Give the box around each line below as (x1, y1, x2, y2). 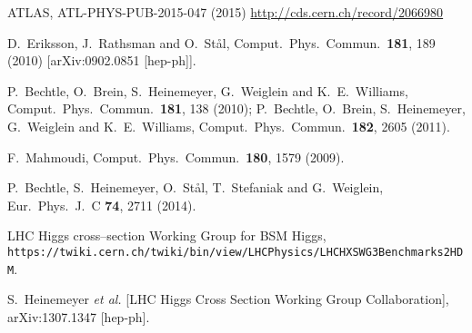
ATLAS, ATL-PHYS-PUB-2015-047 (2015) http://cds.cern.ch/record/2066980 (7, 3, 444, 21)
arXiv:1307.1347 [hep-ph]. (7, 307, 150, 326)
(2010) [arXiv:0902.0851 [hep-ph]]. (7, 51, 196, 70)
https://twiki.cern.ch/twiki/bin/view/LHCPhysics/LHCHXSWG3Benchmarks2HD (7, 245, 464, 259)
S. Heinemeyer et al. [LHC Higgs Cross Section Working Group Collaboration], (7, 289, 449, 309)
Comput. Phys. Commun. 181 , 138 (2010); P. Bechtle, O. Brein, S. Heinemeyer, (7, 99, 466, 118)
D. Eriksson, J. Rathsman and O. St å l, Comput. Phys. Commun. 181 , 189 (7, 33, 436, 52)
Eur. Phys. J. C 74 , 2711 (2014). (7, 195, 196, 214)
